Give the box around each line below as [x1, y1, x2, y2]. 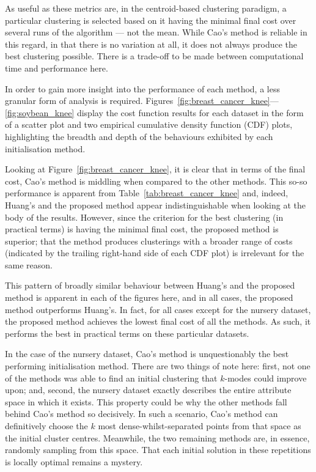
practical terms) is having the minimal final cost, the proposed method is [5, 223, 279, 235]
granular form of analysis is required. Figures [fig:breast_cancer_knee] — [5, 94, 279, 107]
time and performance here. [5, 61, 108, 74]
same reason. [5, 258, 53, 271]
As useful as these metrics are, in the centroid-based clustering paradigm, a [5, 2, 287, 14]
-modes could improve [224, 371, 307, 384]
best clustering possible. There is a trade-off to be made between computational [5, 50, 304, 62]
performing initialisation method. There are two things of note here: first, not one [5, 360, 310, 372]
